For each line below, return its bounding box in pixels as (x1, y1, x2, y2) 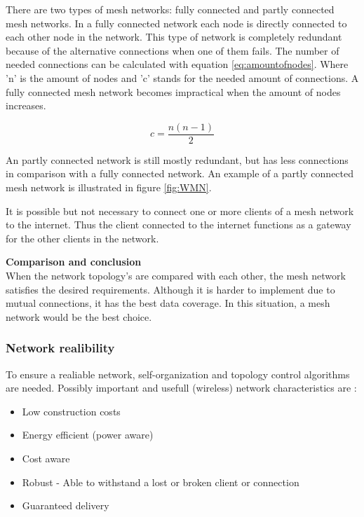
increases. (6, 98, 46, 113)
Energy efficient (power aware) (22, 427, 154, 442)
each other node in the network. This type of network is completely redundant (6, 29, 342, 44)
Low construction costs (22, 404, 121, 418)
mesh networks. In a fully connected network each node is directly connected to (6, 15, 347, 30)
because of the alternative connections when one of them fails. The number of (6, 43, 339, 57)
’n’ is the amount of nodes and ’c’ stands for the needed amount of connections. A (6, 70, 359, 85)
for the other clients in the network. (6, 230, 159, 245)
